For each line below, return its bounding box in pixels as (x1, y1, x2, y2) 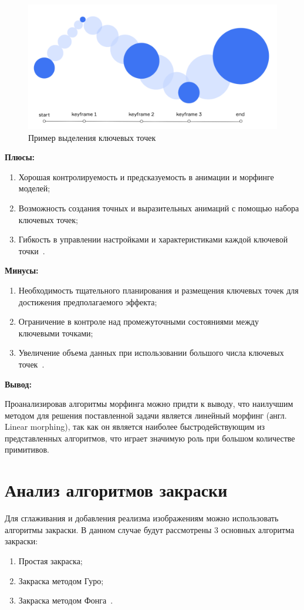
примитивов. (5, 443, 49, 456)
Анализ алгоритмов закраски (5, 478, 228, 502)
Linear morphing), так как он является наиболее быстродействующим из (5, 420, 265, 433)
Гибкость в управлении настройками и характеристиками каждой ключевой (18, 233, 288, 245)
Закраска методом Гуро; (18, 574, 104, 587)
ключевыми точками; (18, 326, 93, 339)
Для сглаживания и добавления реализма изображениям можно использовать (5, 512, 279, 524)
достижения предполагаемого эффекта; (18, 295, 157, 308)
